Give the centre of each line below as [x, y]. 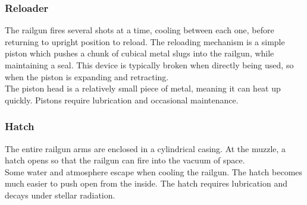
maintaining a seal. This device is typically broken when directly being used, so [149, 65]
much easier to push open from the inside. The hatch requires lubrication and [146, 183]
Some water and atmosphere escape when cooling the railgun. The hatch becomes [154, 171]
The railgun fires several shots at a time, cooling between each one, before [140, 30]
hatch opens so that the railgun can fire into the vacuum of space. [125, 160]
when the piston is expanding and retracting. [87, 76]
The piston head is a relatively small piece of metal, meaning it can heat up [143, 88]
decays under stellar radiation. [60, 195]
